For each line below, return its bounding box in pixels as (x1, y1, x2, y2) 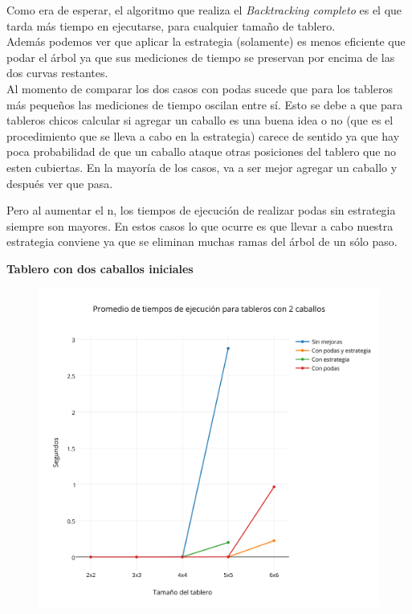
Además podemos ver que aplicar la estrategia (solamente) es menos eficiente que (6, 33, 406, 50)
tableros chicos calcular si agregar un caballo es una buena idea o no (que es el (6, 112, 394, 129)
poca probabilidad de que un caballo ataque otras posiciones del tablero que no (6, 143, 396, 160)
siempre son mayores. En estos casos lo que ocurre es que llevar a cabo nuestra (6, 217, 394, 234)
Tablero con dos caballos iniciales (6, 260, 194, 276)
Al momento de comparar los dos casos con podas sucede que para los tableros (6, 80, 393, 96)
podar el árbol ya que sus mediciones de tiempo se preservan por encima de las (6, 48, 395, 65)
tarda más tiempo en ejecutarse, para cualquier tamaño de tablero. (6, 17, 336, 34)
